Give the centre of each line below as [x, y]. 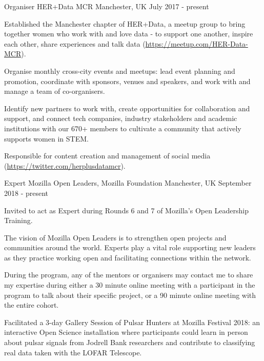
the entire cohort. [32, 305]
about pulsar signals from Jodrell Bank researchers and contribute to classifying [130, 342]
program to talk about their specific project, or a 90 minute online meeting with [130, 295]
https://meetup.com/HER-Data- [197, 43]
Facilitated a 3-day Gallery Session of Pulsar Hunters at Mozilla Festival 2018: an [132, 322]
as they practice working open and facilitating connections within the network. [128, 257]
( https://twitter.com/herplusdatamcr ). [65, 165]
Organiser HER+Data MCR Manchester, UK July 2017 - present [107, 6]
